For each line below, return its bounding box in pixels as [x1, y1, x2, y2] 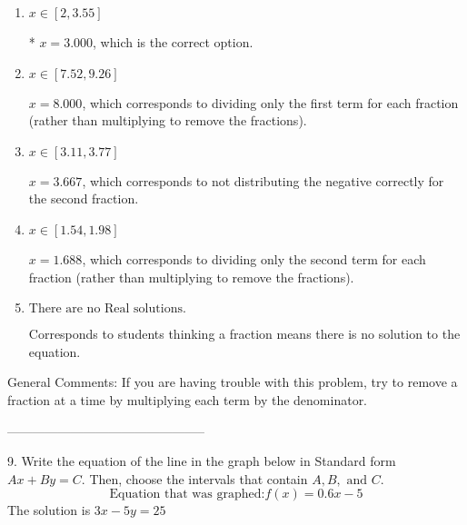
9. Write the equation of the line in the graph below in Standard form [7, 451, 396, 471]
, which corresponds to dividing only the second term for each [82, 249, 426, 268]
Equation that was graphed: [109, 488, 265, 501]
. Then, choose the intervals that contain [81, 469, 308, 488]
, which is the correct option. [93, 33, 253, 51]
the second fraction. [28, 189, 139, 208]
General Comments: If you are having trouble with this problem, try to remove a [7, 372, 458, 391]
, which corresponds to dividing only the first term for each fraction [82, 93, 459, 112]
